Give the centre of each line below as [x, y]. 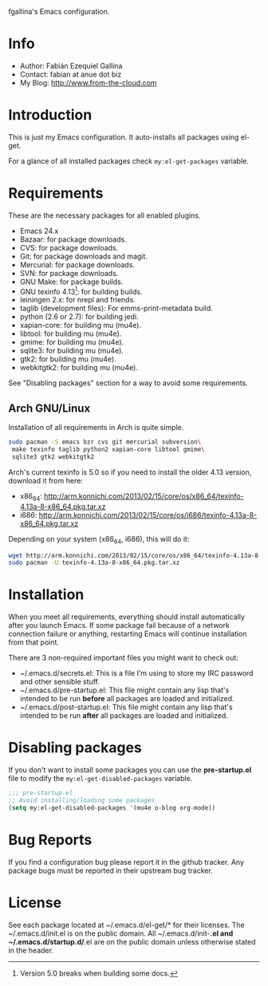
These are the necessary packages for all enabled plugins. [104, 215]
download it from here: [46, 480]
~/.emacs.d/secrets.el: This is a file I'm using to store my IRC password [136, 673]
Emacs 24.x [39, 231]
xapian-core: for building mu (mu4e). [81, 325]
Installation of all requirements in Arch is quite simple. [96, 428]
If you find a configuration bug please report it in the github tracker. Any [126, 862]
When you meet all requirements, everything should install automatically [127, 617]
